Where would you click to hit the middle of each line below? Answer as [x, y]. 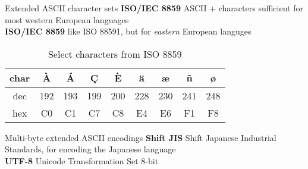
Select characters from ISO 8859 [115, 54]
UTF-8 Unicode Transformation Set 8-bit [82, 160]
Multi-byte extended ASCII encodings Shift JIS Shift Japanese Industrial [141, 137]
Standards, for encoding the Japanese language [90, 149]
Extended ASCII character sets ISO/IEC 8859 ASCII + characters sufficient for [154, 8]
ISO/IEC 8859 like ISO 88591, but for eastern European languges [128, 31]
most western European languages [67, 19]
